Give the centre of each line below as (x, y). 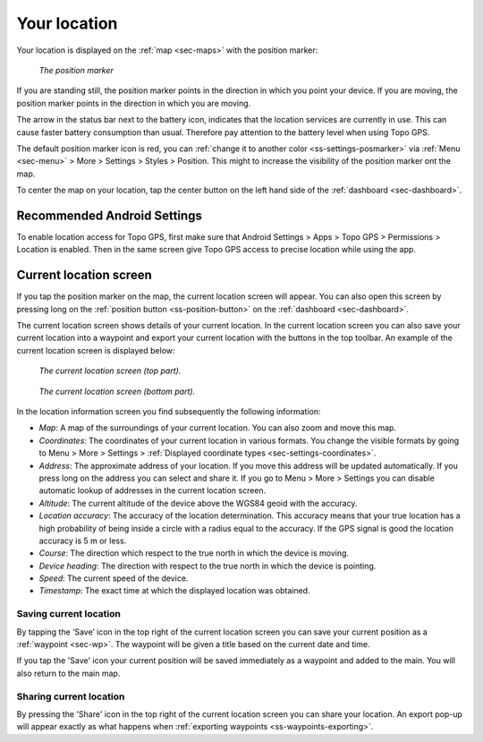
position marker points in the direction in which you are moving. (134, 103)
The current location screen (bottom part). (117, 391)
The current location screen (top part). (110, 371)
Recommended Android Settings (110, 215)
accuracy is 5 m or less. (83, 541)
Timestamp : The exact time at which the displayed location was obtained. (174, 591)
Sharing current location (71, 696)
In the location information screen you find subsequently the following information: (169, 411)
